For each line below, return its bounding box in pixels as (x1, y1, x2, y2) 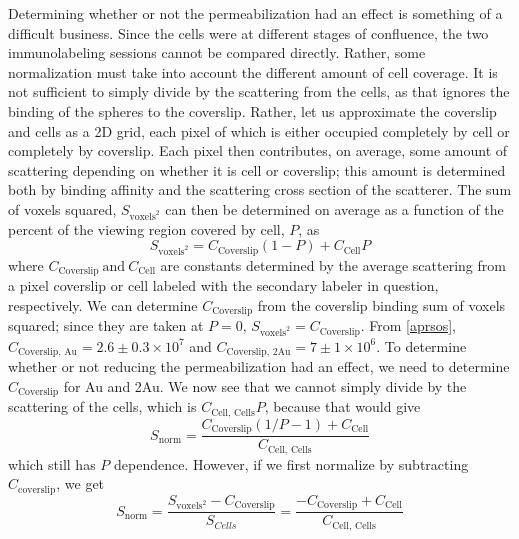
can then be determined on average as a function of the (165, 198, 504, 219)
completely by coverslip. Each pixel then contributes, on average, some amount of (8, 140, 508, 161)
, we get (56, 473, 105, 494)
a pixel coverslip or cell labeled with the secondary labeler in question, (8, 275, 439, 296)
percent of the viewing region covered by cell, (8, 218, 285, 239)
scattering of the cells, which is (8, 396, 197, 417)
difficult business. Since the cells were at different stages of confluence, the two (8, 22, 489, 43)
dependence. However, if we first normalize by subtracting (113, 453, 469, 474)
